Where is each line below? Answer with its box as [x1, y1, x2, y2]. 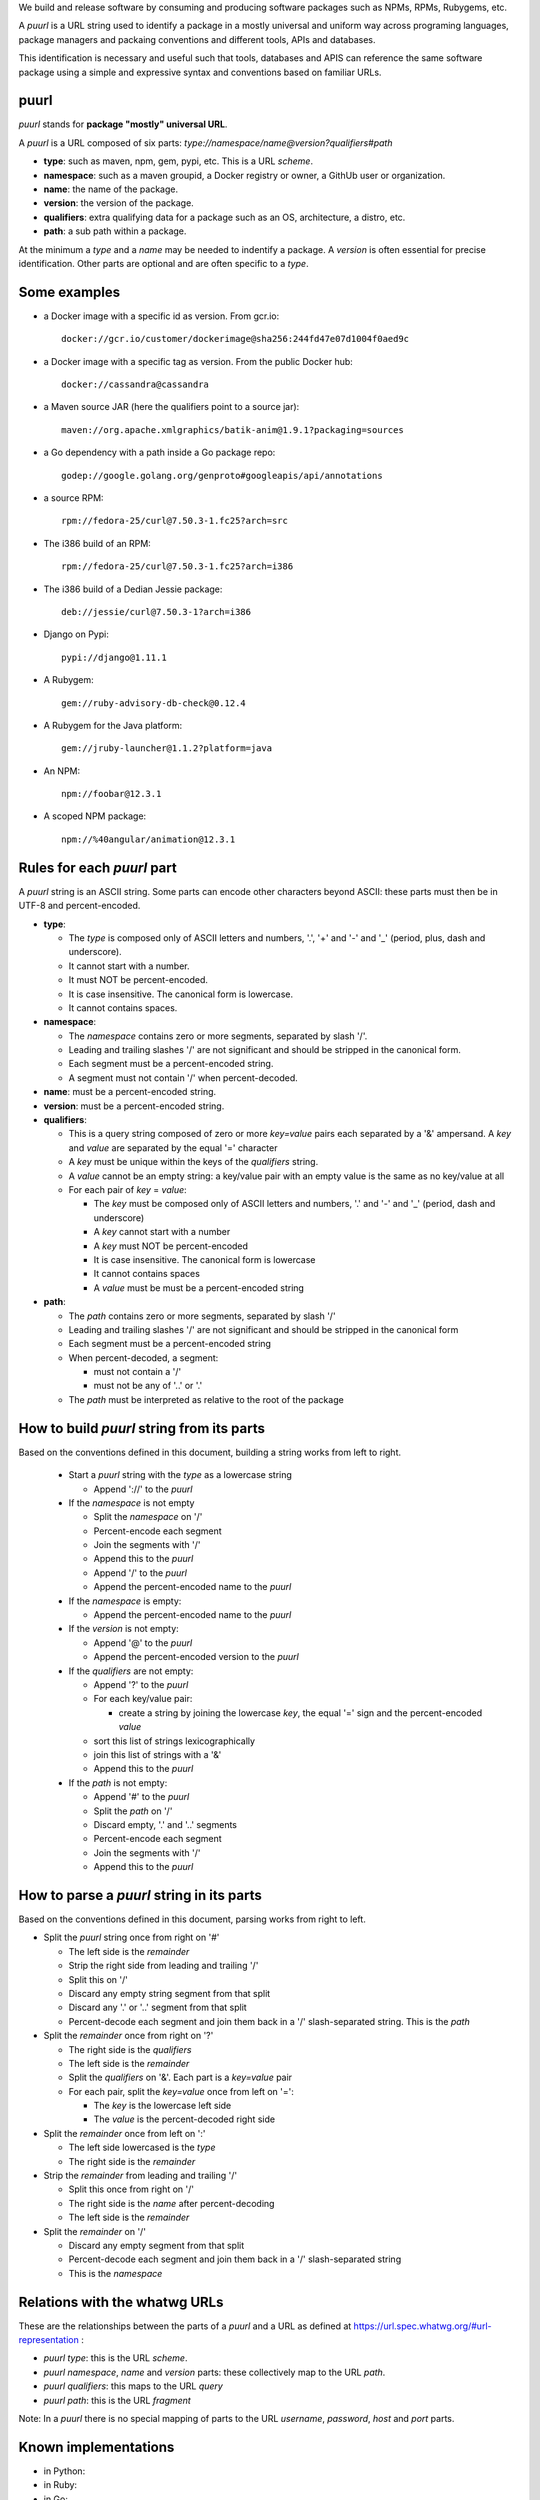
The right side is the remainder [68, 2155, 196, 2167]
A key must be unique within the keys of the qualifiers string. [68, 1156, 319, 1168]
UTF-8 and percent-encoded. [18, 900, 141, 912]
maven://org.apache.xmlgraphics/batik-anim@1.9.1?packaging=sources [61, 424, 404, 435]
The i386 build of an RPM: [43, 537, 152, 549]
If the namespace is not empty [68, 1496, 195, 1509]
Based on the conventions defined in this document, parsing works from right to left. [18, 1913, 367, 1925]
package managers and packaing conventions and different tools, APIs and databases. [18, 33, 376, 45]
